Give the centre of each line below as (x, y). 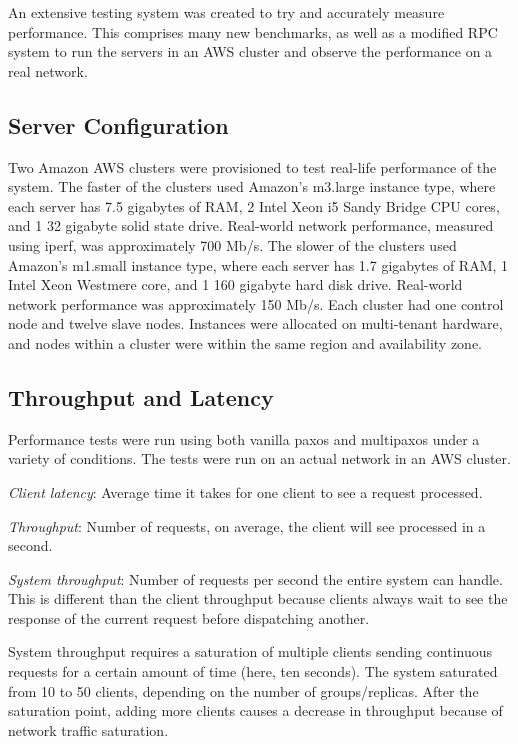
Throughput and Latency (141, 396)
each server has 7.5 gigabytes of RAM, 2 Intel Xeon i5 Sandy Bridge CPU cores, (254, 205)
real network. (48, 70)
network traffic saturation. (88, 729)
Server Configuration (118, 124)
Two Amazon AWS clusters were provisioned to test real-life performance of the (252, 166)
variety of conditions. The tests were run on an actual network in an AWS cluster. (259, 458)
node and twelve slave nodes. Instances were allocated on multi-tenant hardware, (255, 323)
